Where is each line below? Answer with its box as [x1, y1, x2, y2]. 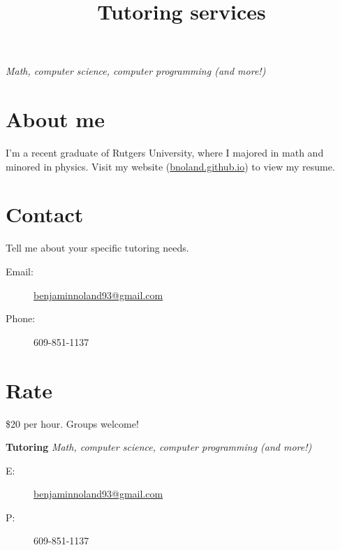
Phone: [6, 311, 36, 326]
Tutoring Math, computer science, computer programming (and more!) [6, 440, 312, 454]
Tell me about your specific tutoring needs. [6, 240, 189, 255]
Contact [6, 200, 84, 229]
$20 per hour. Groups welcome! [6, 416, 139, 430]
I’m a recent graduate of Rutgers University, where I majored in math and [6, 145, 324, 160]
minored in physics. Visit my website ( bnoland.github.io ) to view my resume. [6, 159, 335, 173]
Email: [6, 264, 34, 278]
